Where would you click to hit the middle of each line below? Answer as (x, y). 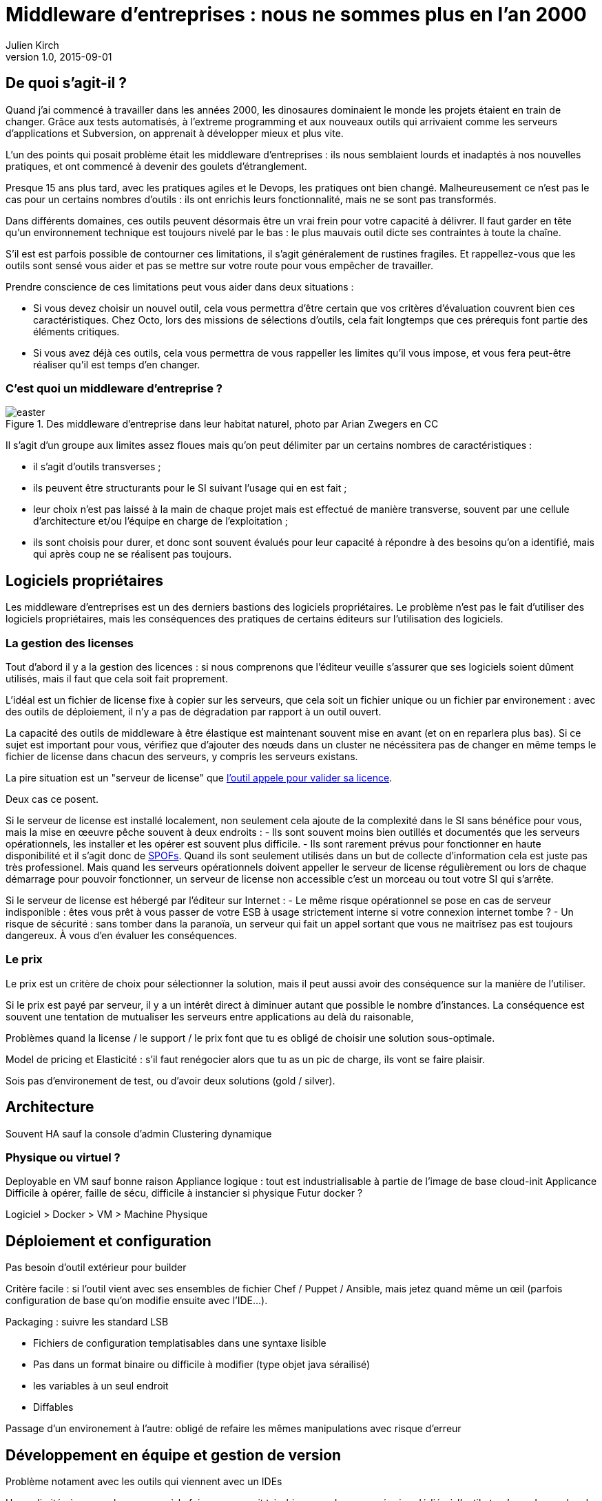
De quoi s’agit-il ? (66, 83)
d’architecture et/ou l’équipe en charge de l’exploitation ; (160, 521)
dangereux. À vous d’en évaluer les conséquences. (122, 935)
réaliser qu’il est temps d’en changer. (117, 364)
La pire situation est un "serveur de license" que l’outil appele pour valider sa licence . (199, 777)
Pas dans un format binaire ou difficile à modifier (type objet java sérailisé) (202, 1365)
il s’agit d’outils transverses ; (97, 467)
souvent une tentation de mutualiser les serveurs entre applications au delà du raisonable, (210, 1016)
